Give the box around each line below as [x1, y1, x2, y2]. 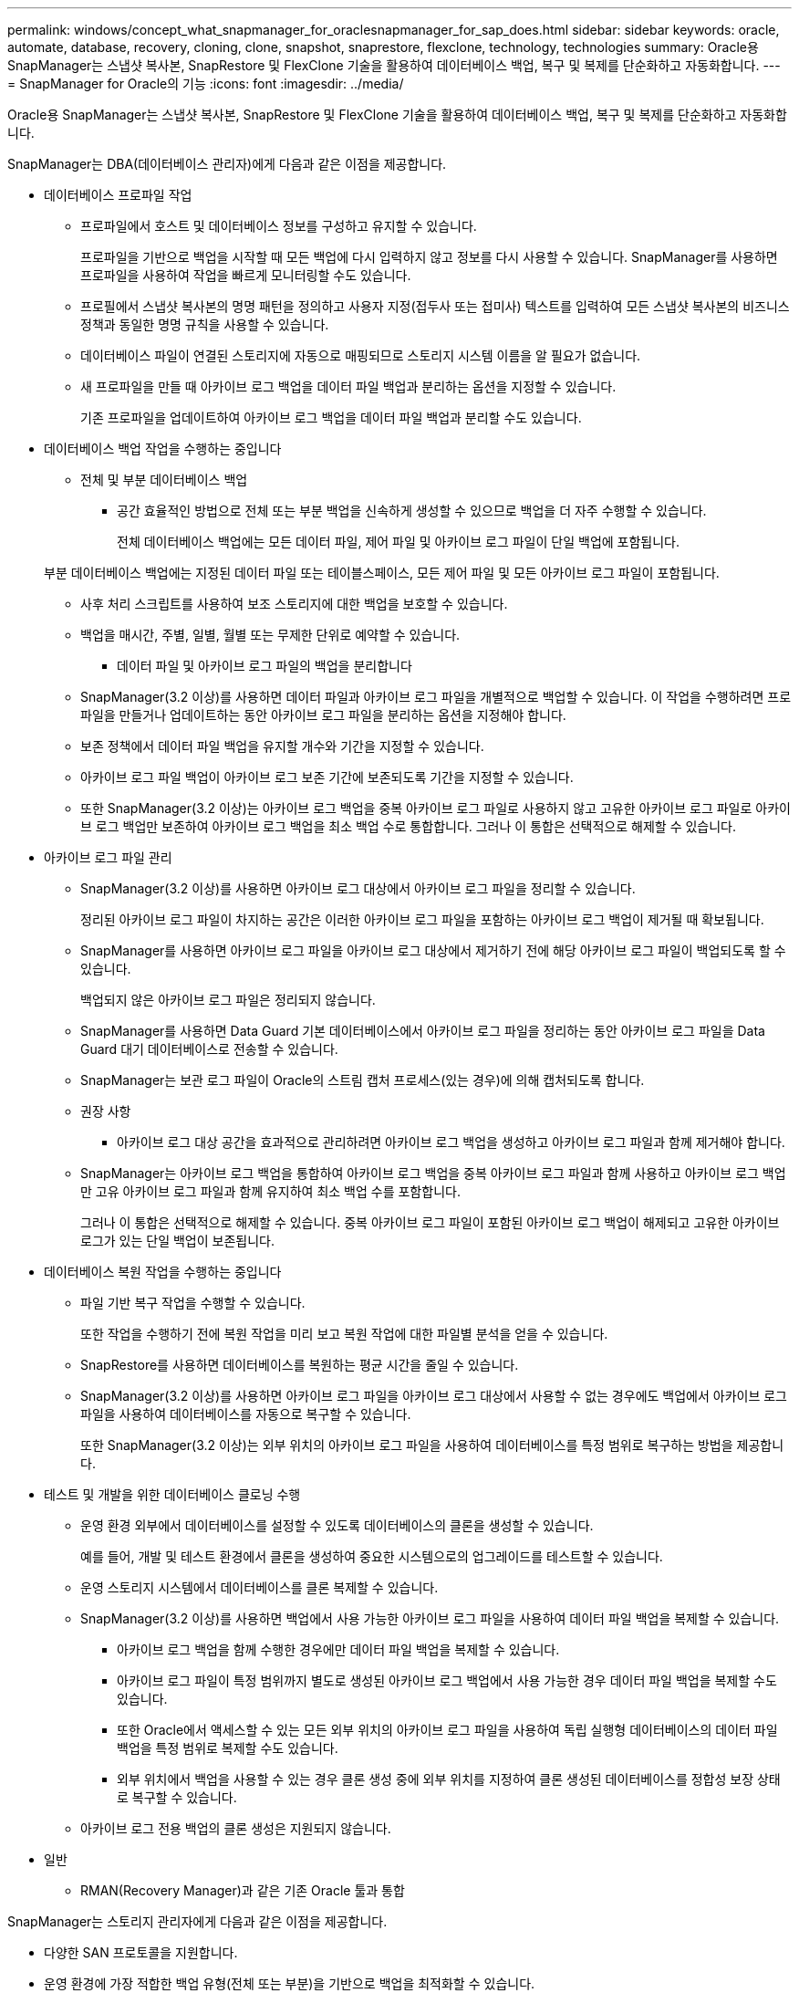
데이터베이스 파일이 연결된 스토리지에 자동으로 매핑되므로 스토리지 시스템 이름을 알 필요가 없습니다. [80, 348, 641, 363]
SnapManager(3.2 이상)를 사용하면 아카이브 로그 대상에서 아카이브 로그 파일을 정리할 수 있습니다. [80, 881, 636, 896]
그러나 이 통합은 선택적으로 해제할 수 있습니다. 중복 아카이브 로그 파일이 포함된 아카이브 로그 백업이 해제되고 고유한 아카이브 [80, 1215, 780, 1230]
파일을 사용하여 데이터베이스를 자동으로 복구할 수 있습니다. [80, 1406, 411, 1422]
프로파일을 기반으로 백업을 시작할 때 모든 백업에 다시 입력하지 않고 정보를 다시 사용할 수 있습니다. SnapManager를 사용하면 [80, 249, 778, 265]
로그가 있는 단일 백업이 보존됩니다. [80, 1233, 275, 1248]
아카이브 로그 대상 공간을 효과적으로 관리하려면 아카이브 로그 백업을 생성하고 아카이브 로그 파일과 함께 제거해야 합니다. [117, 1134, 785, 1150]
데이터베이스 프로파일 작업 [44, 187, 192, 203]
